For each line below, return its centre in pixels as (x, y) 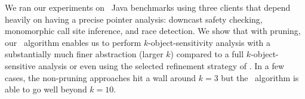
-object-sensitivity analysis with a (210, 42)
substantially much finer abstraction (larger (84, 54)
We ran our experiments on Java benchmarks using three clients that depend (148, 7)
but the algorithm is (260, 77)
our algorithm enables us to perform (73, 42)
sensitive (20, 65)
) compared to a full (207, 54)
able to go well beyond (46, 89)
